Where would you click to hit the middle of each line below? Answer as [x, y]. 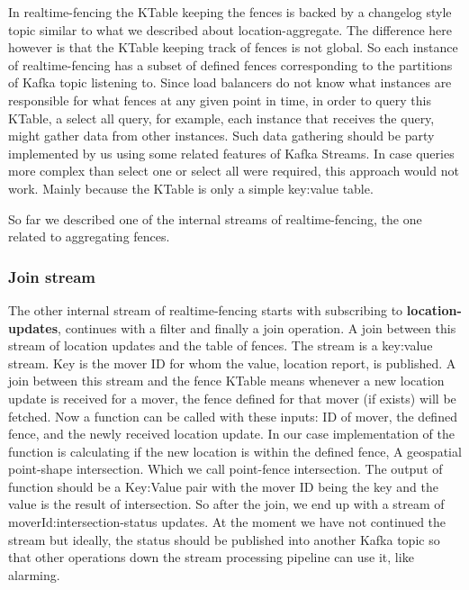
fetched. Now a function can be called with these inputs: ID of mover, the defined [233, 416]
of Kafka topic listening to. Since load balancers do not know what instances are [230, 82]
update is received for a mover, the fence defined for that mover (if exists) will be [232, 398]
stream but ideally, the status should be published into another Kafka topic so [224, 539]
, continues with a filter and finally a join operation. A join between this [257, 327]
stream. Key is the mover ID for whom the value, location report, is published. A [232, 363]
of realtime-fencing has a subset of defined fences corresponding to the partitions [230, 64]
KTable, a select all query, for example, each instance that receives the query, [221, 118]
